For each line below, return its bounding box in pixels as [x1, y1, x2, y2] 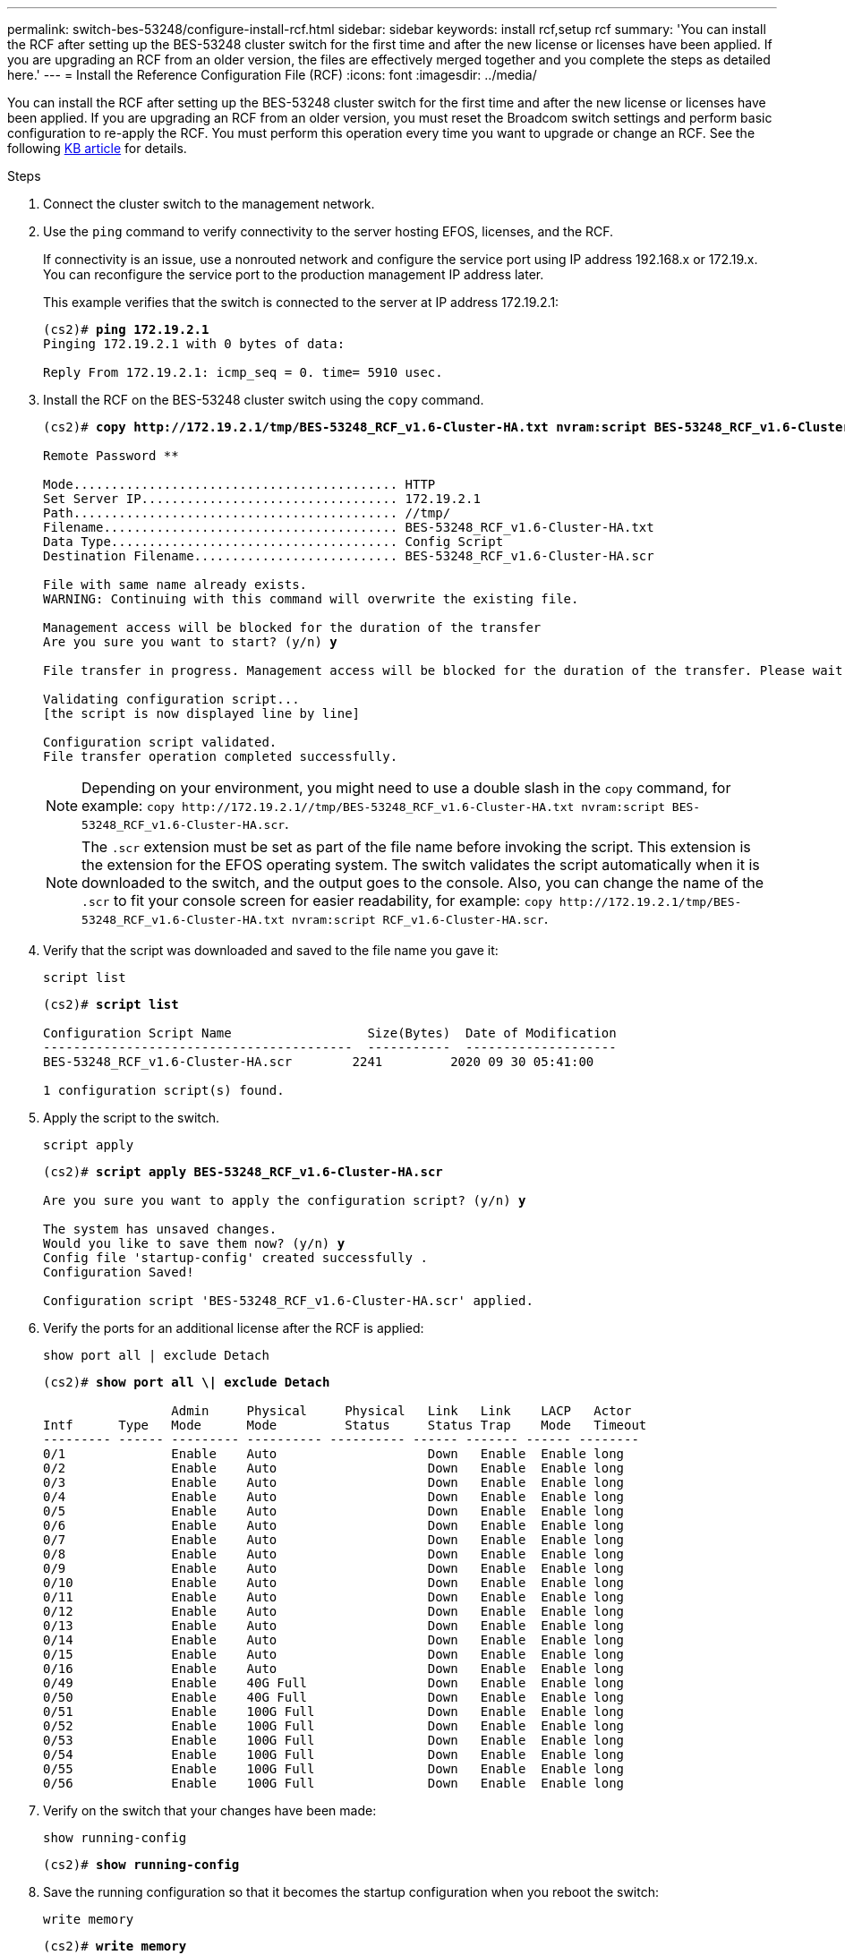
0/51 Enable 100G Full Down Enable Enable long [43, 1704, 625, 1719]
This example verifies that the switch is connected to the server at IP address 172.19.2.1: [43, 295, 559, 310]
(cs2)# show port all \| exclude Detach [43, 1375, 330, 1389]
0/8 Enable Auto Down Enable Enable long [43, 1547, 625, 1561]
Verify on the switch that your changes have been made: [43, 1803, 377, 1818]
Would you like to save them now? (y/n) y [43, 1236, 346, 1251]
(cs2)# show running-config [43, 1857, 240, 1872]
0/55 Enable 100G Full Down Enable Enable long [43, 1762, 625, 1776]
